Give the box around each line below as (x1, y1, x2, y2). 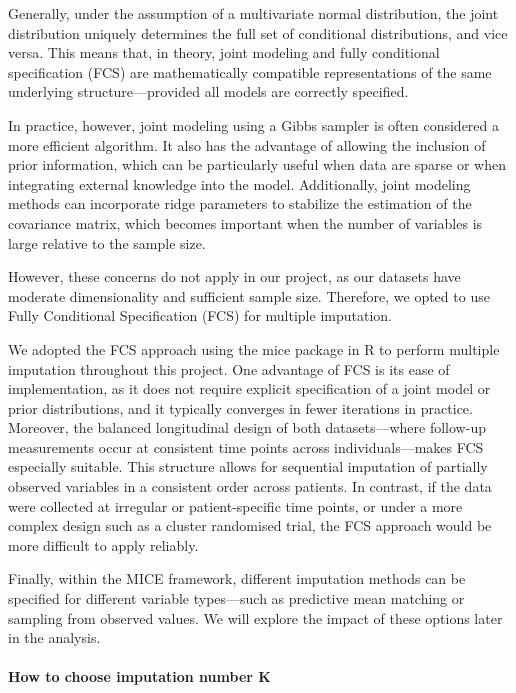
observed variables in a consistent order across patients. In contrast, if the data (8, 476, 492, 497)
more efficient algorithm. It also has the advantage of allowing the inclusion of (8, 134, 486, 155)
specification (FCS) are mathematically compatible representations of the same (8, 61, 492, 82)
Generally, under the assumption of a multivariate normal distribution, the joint (8, 3, 499, 23)
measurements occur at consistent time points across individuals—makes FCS (8, 436, 484, 457)
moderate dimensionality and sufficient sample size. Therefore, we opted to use (8, 285, 490, 306)
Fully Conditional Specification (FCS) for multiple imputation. (8, 305, 392, 326)
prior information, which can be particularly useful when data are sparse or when (8, 154, 506, 175)
